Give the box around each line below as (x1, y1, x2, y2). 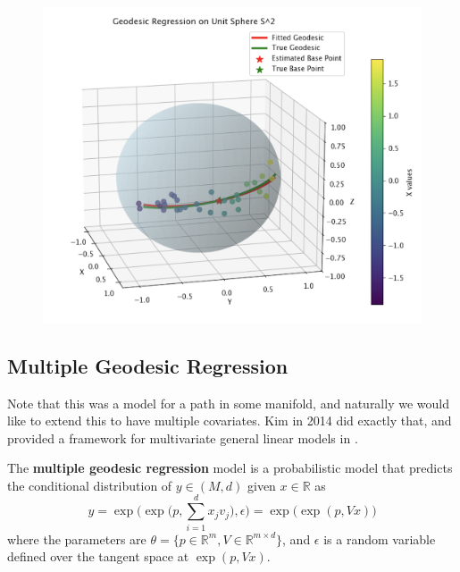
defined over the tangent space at (7, 547, 189, 566)
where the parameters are (7, 529, 146, 548)
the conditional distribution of (7, 475, 172, 494)
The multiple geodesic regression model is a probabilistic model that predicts (7, 458, 453, 477)
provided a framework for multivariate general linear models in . (7, 428, 358, 447)
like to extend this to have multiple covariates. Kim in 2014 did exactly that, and (7, 411, 452, 430)
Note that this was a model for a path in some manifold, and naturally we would (7, 393, 449, 412)
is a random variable (323, 529, 436, 548)
